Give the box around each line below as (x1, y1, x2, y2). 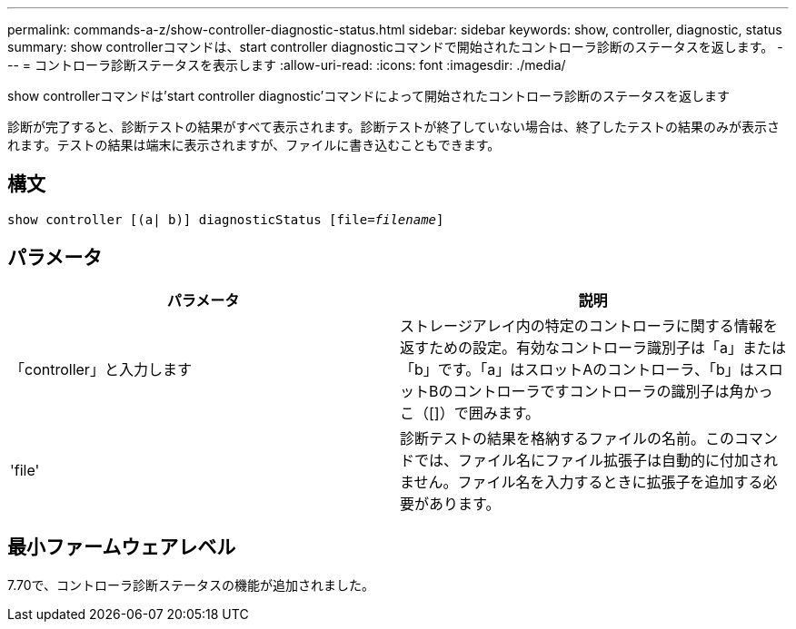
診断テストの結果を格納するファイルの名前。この (400, 428, 735, 447)
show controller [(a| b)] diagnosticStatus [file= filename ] (7, 211, 444, 227)
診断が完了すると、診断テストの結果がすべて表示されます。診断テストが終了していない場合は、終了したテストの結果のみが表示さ (7, 119, 781, 134)
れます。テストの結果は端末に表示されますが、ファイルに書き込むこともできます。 (7, 137, 501, 152)
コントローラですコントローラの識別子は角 (453, 381, 744, 400)
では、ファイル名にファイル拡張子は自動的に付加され (414, 450, 779, 469)
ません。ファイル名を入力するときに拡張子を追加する (400, 472, 763, 491)
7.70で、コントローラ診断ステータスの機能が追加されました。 (7, 576, 374, 593)
